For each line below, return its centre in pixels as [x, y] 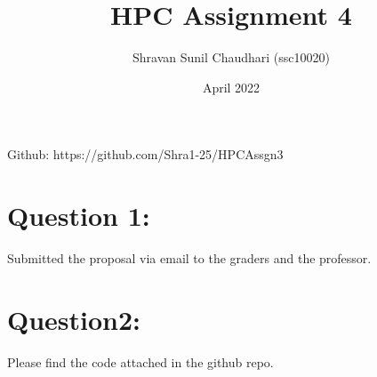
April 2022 [231, 87]
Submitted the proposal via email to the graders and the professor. [189, 258]
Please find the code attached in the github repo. [140, 361]
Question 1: [79, 216]
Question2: [74, 319]
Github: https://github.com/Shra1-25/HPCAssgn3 [145, 154]
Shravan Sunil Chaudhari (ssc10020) [231, 57]
